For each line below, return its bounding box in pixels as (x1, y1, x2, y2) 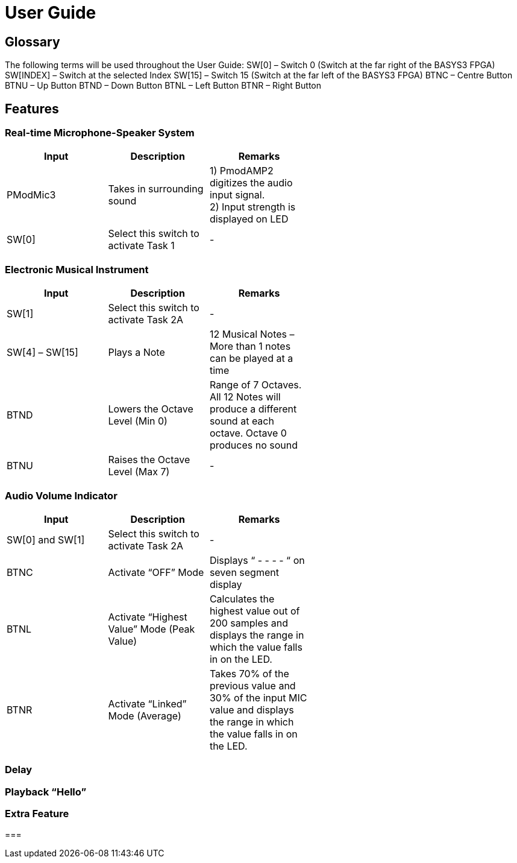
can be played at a (209, 352, 293, 365)
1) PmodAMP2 (209, 165, 274, 177)
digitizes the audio (209, 177, 293, 189)
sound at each (209, 415, 274, 428)
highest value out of (209, 604, 300, 617)
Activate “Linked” (108, 697, 187, 710)
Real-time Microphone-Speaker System (5, 127, 195, 139)
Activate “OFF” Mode (108, 566, 204, 578)
